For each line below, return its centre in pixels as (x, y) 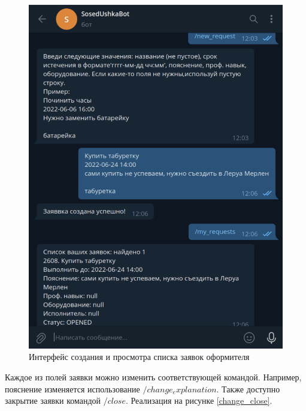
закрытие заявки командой (53, 400)
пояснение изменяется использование (72, 388)
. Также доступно (248, 388)
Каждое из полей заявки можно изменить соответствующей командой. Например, (153, 376)
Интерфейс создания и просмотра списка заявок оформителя (139, 357)
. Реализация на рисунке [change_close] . (199, 400)
